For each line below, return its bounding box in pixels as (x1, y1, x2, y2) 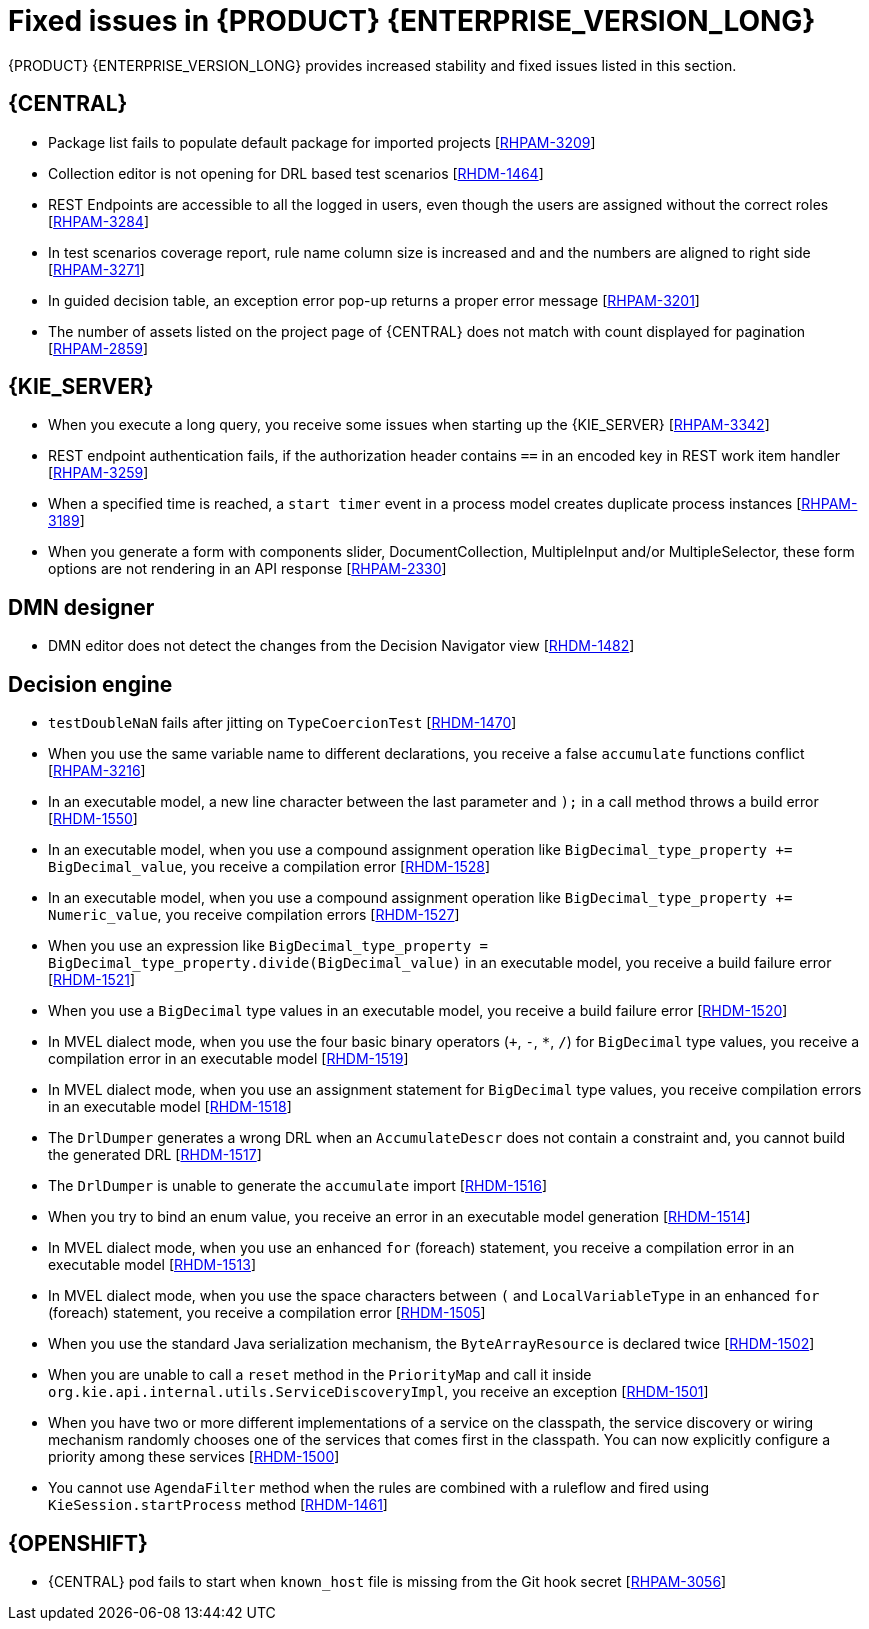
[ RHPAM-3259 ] (48, 464, 149, 482)
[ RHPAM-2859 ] (48, 339, 149, 357)
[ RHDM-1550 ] (48, 810, 138, 828)
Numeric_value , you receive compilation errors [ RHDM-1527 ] (48, 906, 460, 924)
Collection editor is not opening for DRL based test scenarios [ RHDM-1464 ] (48, 164, 544, 182)
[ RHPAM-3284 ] (48, 212, 150, 230)
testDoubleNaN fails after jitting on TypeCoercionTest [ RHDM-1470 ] (48, 714, 517, 732)
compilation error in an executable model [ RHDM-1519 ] (48, 1050, 409, 1068)
